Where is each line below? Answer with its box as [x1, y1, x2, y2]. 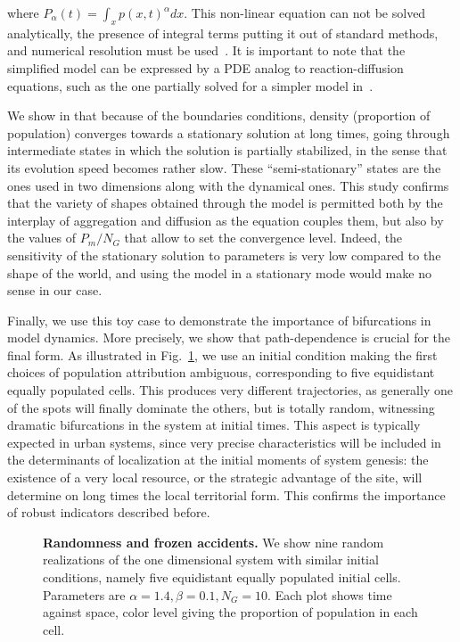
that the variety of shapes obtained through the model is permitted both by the [7, 193, 443, 212]
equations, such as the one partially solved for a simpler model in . [7, 76, 374, 95]
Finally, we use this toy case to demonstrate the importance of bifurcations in [7, 310, 431, 329]
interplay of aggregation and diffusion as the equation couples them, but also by [7, 210, 444, 229]
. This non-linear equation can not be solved [184, 4, 426, 21]
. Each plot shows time [267, 585, 392, 604]
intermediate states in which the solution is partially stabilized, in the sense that [7, 141, 448, 160]
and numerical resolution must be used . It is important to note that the [7, 41, 406, 60]
